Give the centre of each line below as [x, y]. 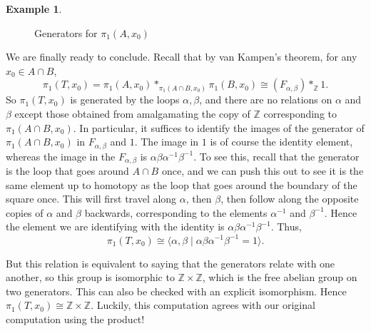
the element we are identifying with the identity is [115, 226]
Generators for [66, 32]
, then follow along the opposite [290, 199]
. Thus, [286, 226]
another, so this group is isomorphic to [90, 277]
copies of [25, 212]
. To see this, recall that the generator [276, 156]
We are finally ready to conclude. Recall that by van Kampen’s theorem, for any [182, 57]
